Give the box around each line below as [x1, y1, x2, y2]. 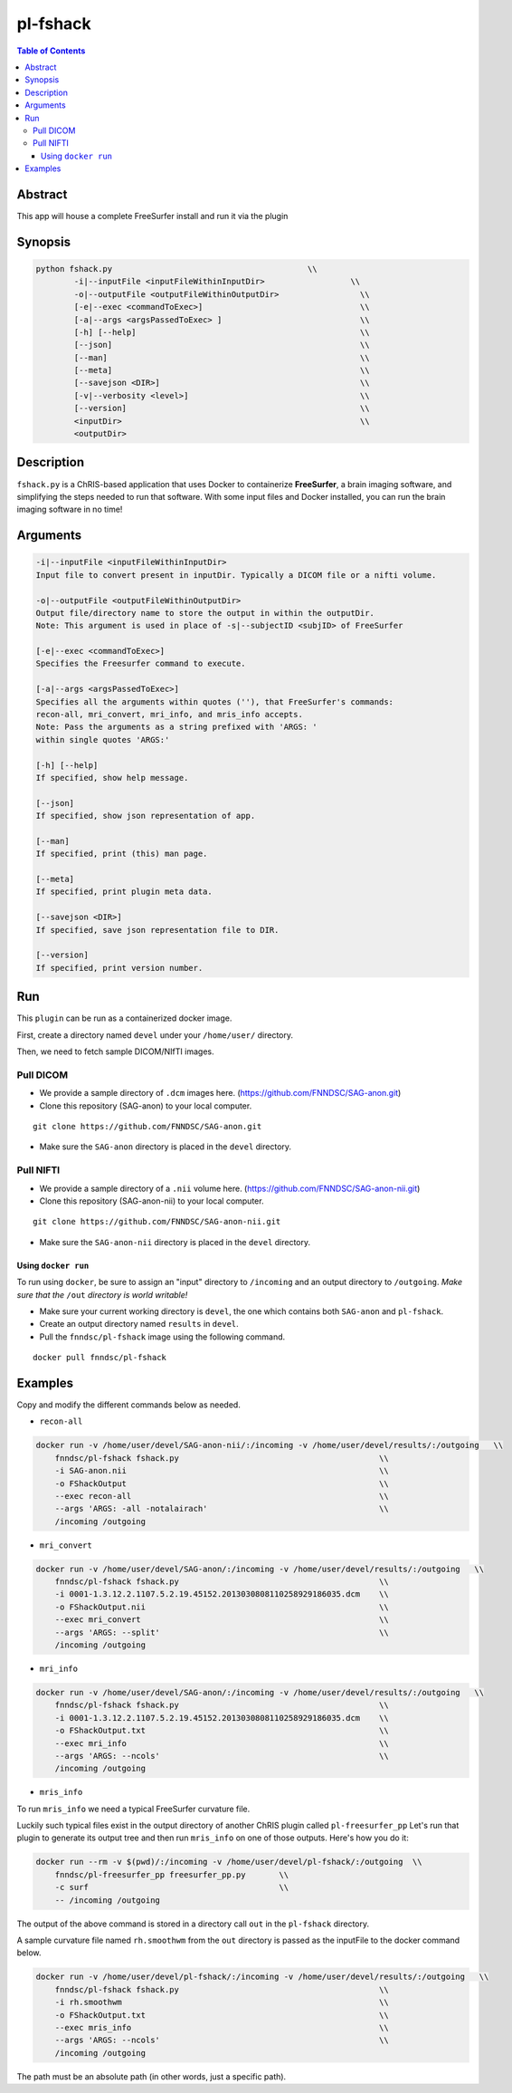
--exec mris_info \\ [54, 2022, 389, 2032]
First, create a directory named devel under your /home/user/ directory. [16, 1029, 294, 1041]
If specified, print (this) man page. [35, 849, 208, 859]
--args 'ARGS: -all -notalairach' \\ [54, 1503, 389, 1514]
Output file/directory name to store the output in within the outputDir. [35, 608, 375, 618]
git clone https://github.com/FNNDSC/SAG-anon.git [33, 1121, 262, 1132]
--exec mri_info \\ [54, 1738, 389, 1748]
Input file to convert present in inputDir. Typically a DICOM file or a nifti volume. [35, 570, 437, 580]
